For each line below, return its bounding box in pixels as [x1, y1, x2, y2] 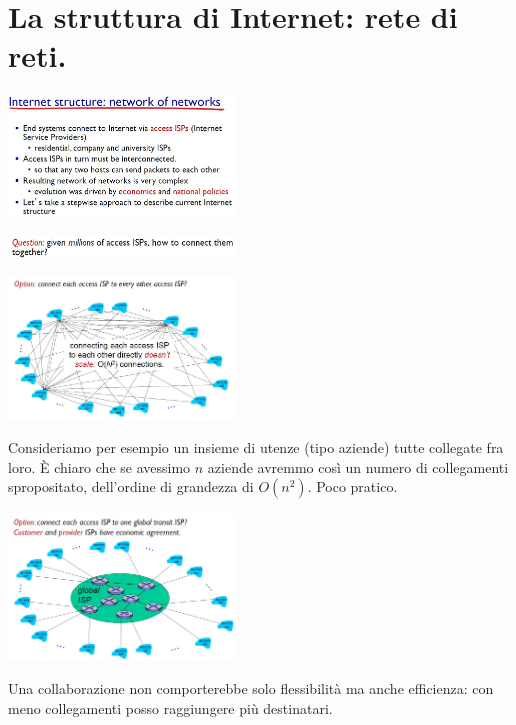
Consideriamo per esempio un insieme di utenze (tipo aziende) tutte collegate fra [8, 437, 504, 458]
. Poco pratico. [307, 476, 398, 497]
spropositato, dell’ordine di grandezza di [8, 476, 254, 497]
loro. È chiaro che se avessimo [8, 456, 191, 477]
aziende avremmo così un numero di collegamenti [207, 456, 509, 477]
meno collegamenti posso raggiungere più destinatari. [8, 697, 333, 718]
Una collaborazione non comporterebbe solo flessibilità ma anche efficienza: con [8, 677, 494, 698]
